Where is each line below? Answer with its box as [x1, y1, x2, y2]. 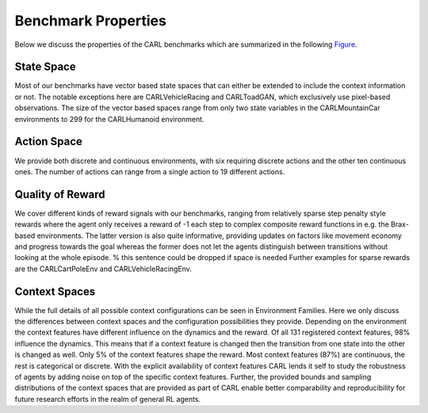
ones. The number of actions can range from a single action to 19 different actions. [14, 166, 285, 176]
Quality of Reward [14, 187, 105, 201]
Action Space [14, 135, 83, 148]
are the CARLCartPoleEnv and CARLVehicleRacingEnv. [14, 264, 192, 273]
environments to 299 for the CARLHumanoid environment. [14, 114, 205, 124]
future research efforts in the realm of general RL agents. [14, 394, 201, 403]
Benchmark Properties [14, 12, 166, 29]
